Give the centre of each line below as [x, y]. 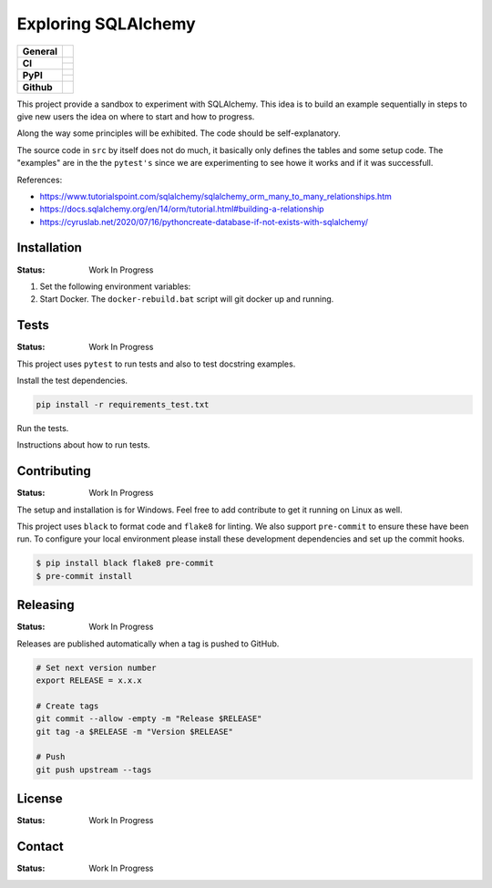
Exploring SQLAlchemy [106, 24]
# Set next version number [96, 667]
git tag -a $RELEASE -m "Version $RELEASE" [135, 731]
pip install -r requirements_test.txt [123, 405]
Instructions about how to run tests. [83, 445]
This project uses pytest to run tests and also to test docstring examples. [156, 364]
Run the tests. [43, 429]
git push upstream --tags [94, 769]
